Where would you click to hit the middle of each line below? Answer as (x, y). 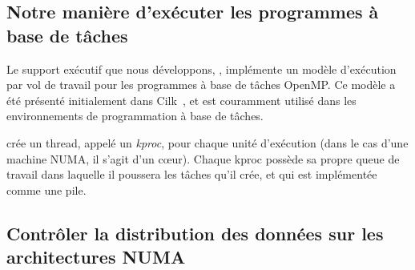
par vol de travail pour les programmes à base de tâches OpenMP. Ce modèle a (201, 85)
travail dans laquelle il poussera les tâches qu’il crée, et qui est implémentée (192, 174)
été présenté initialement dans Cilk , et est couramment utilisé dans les (181, 100)
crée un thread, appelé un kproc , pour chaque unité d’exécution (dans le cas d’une (207, 142)
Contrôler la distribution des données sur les (195, 233)
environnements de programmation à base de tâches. (135, 116)
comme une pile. (46, 189)
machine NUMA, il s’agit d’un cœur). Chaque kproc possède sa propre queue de (203, 158)
